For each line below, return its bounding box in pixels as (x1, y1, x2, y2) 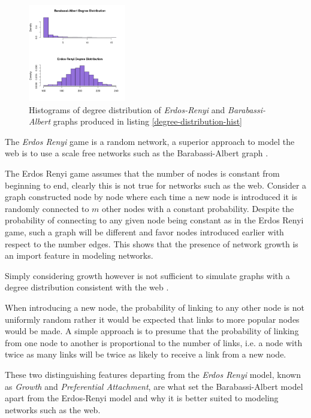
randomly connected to (5, 202, 89, 214)
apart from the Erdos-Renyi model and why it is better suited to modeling (5, 392, 279, 404)
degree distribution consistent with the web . (5, 281, 169, 293)
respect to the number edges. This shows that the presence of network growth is (5, 237, 298, 250)
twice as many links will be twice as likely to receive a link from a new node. (5, 348, 286, 361)
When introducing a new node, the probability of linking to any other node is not (5, 301, 304, 314)
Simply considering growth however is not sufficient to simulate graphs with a (5, 269, 290, 281)
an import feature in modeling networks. (5, 249, 153, 262)
